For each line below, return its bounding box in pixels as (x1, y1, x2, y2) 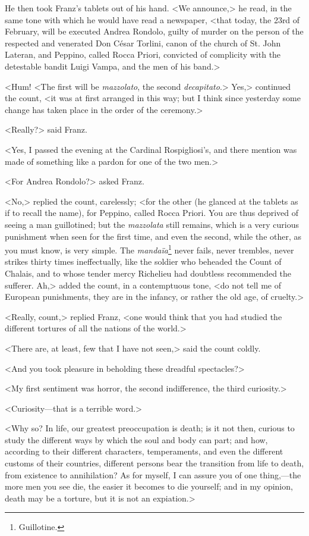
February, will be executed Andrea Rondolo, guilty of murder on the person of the (5, 25, 304, 37)
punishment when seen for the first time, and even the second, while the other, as (5, 230, 302, 242)
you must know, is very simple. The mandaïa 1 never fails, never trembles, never (5, 242, 294, 256)
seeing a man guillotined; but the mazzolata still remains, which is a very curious (5, 218, 299, 230)
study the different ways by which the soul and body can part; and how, (5, 433, 268, 446)
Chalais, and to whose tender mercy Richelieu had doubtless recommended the (5, 267, 292, 279)
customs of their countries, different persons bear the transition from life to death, (5, 457, 304, 469)
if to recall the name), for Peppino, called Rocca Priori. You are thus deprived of (5, 206, 299, 219)
